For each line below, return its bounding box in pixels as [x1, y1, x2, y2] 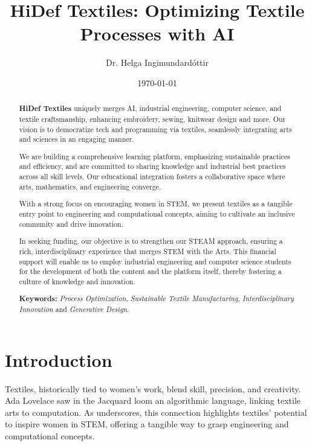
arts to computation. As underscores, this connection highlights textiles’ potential [5, 406, 307, 418]
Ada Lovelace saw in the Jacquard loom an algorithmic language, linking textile [5, 394, 301, 407]
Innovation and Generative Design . [19, 304, 129, 314]
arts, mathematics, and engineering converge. [19, 181, 161, 191]
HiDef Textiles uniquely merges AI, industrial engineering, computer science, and [19, 103, 282, 114]
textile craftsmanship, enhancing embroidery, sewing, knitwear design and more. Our [19, 113, 286, 124]
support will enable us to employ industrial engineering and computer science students [19, 256, 291, 266]
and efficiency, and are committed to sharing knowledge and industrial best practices [19, 161, 286, 171]
